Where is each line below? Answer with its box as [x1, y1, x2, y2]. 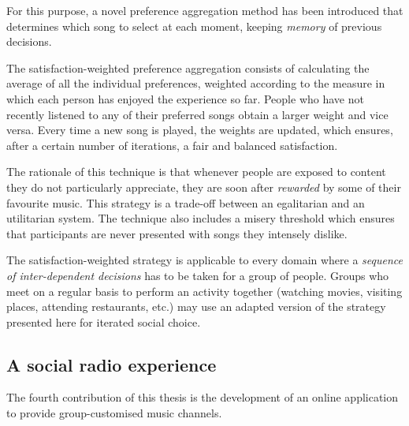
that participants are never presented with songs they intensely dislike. [6, 225, 348, 241]
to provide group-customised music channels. [6, 405, 222, 421]
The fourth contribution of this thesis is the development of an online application [6, 389, 399, 405]
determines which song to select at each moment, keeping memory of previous [6, 17, 382, 34]
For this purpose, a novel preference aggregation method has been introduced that [6, 2, 403, 18]
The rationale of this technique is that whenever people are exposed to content [6, 163, 386, 180]
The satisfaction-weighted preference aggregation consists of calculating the [6, 59, 370, 76]
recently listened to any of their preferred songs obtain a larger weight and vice [6, 106, 389, 122]
